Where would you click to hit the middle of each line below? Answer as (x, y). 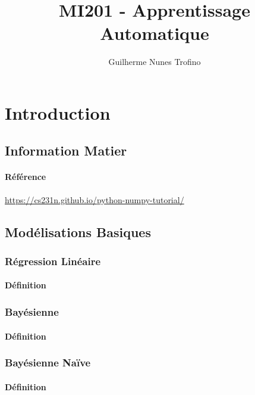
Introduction (58, 112)
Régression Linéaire (53, 261)
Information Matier (66, 150)
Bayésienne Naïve (48, 363)
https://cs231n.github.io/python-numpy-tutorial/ (95, 199)
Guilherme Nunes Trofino (155, 62)
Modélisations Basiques (78, 231)
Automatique (155, 33)
